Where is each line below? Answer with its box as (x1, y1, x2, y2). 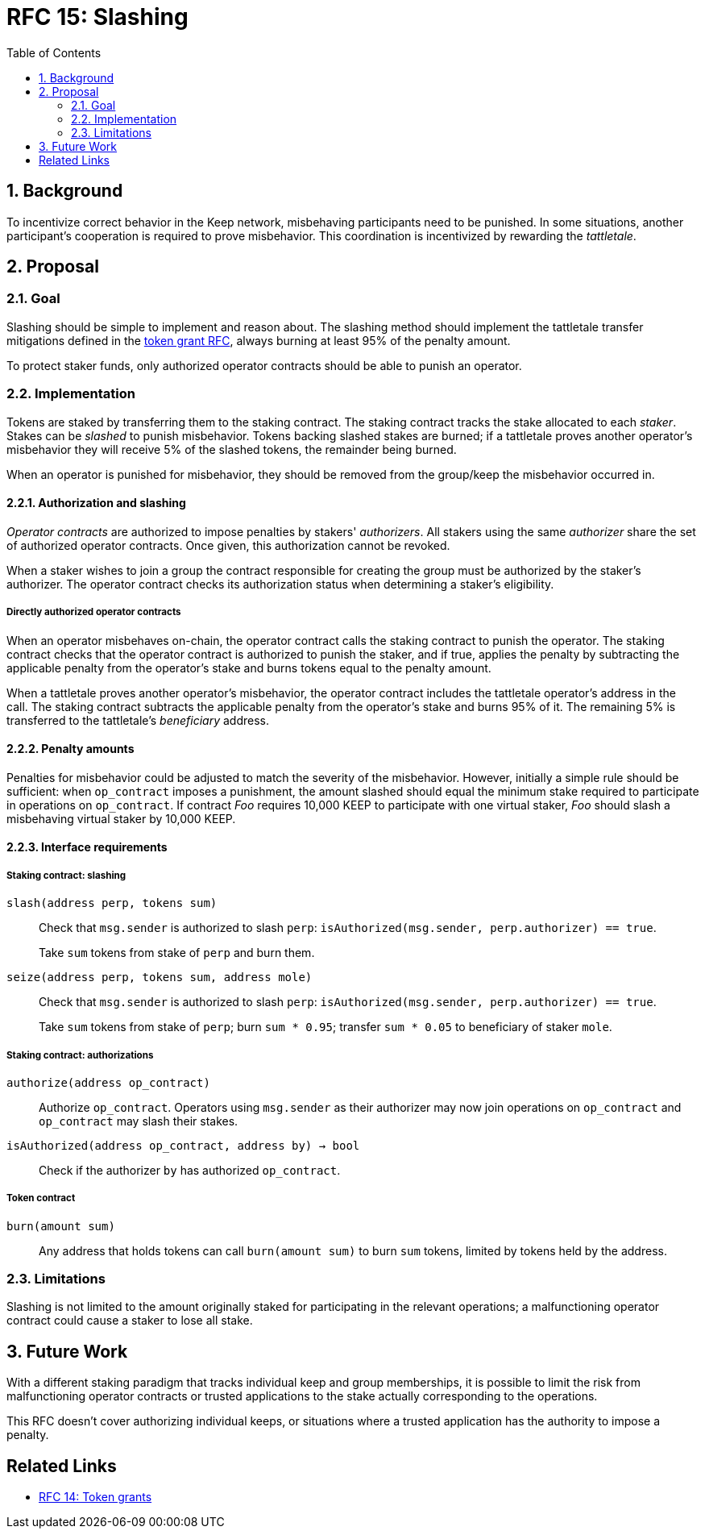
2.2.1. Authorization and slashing (6, 496, 186, 510)
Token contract (6, 1192, 76, 1204)
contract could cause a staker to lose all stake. (6, 1313, 253, 1328)
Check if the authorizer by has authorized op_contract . (39, 1163, 341, 1177)
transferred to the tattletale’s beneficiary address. (6, 713, 270, 727)
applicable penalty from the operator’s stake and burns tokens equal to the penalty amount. (6, 660, 491, 675)
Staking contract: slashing (6, 869, 126, 881)
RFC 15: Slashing (6, 3, 189, 31)
